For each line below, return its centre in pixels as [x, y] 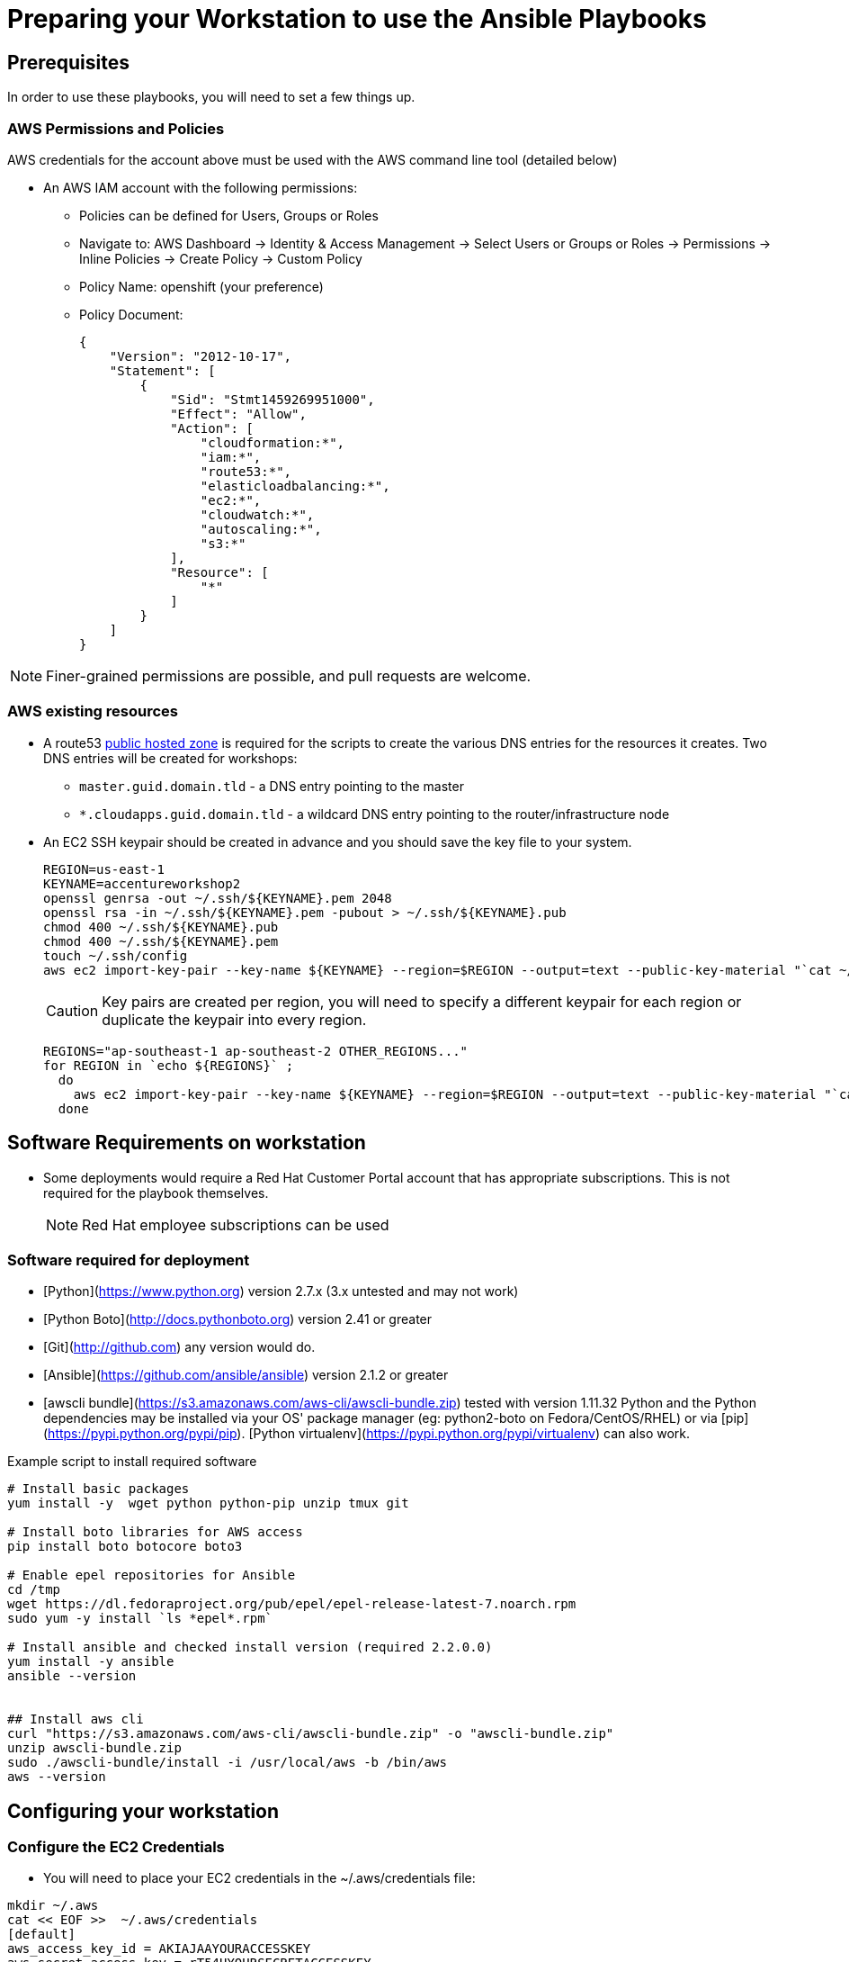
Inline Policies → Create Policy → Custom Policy [221, 258]
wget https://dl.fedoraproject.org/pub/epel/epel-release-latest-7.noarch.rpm [292, 1604]
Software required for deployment [129, 1260]
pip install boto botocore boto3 [125, 1547]
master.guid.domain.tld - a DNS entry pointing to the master [272, 786]
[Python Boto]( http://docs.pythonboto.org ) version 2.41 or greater [238, 1319]
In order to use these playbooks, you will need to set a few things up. [211, 97]
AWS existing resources [93, 711]
